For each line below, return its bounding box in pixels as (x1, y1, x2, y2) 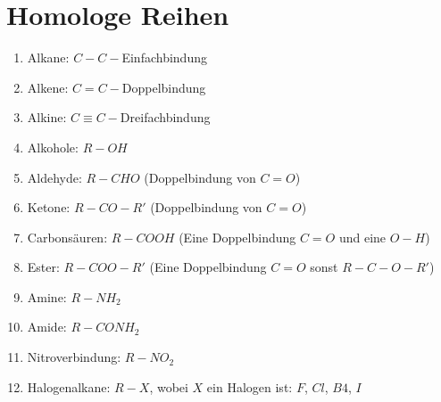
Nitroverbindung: (27, 348, 121, 366)
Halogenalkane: (27, 377, 111, 396)
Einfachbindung (121, 48, 207, 67)
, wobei (149, 377, 188, 396)
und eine (338, 227, 387, 246)
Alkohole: (27, 137, 79, 156)
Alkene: (27, 78, 69, 96)
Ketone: (27, 198, 71, 217)
